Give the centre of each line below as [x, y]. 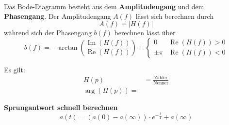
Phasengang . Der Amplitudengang [57, 16]
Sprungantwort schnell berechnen [61, 107]
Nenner [161, 83]
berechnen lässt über [145, 33]
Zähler [161, 78]
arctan [68, 48]
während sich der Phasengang [48, 33]
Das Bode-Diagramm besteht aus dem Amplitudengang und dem [104, 6]
